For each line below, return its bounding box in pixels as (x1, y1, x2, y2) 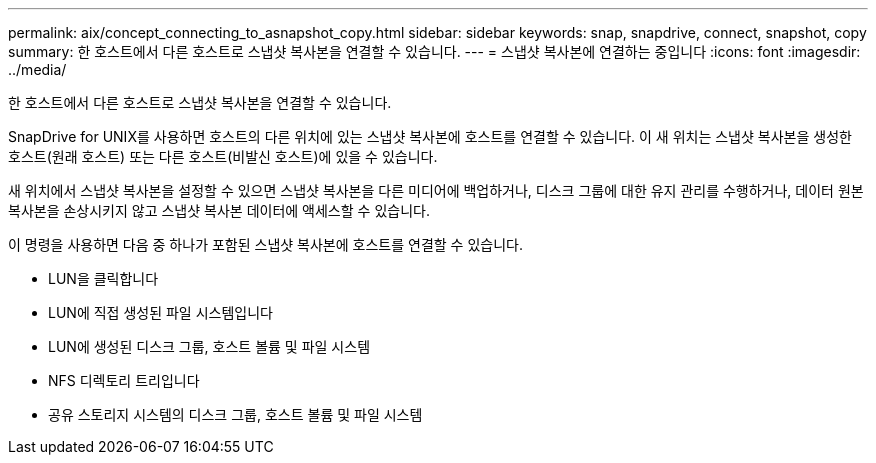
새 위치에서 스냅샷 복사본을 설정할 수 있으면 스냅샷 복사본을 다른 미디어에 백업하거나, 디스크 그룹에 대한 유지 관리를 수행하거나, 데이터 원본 (8, 182, 864, 199)
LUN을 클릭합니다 (48, 270, 159, 287)
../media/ (8, 61, 67, 78)
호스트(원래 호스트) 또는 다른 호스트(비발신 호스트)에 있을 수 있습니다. (8, 148, 438, 165)
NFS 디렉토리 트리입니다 (48, 372, 200, 389)
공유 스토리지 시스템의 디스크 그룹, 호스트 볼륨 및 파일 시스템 (48, 406, 423, 423)
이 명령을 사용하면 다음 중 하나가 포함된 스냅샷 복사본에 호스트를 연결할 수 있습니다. (8, 236, 523, 253)
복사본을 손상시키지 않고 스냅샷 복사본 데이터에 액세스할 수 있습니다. (8, 202, 430, 219)
